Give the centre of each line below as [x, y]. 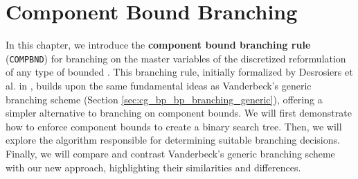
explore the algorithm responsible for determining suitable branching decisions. [173, 140]
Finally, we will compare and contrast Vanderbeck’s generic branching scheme [170, 153]
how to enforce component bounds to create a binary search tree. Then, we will [174, 126]
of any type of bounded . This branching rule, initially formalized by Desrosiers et [179, 72]
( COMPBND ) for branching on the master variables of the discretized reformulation [176, 58]
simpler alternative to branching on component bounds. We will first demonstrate [179, 113]
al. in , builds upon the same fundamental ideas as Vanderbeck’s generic [159, 85]
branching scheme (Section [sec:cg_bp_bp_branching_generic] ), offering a [164, 99]
